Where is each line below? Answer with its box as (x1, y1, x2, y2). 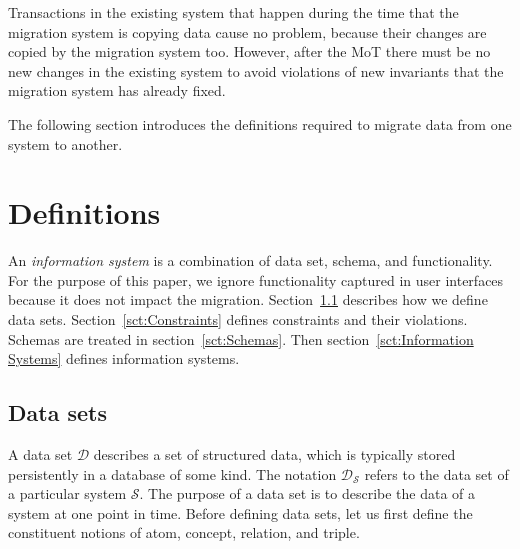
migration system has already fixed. (8, 80, 226, 101)
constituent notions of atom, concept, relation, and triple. (8, 522, 360, 543)
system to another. (8, 133, 123, 154)
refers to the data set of (364, 463, 509, 484)
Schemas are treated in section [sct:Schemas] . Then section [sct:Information (8, 328, 474, 349)
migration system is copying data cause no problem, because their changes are (8, 21, 487, 42)
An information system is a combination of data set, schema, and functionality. (8, 250, 493, 271)
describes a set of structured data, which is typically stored (93, 444, 456, 465)
